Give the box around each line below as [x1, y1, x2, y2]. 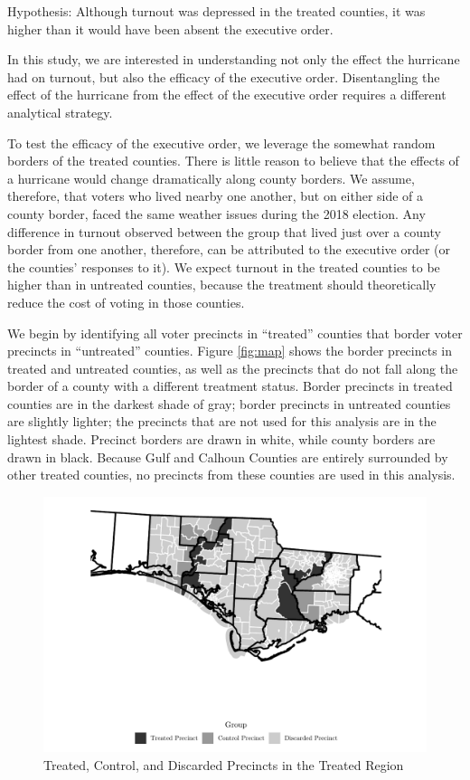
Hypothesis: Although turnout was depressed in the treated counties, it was [7, 2, 426, 20]
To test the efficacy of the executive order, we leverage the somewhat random [7, 133, 436, 152]
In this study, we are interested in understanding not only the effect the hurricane [7, 50, 460, 69]
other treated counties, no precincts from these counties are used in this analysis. [7, 465, 456, 484]
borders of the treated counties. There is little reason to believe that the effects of [7, 151, 459, 170]
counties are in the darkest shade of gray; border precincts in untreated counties [7, 394, 451, 413]
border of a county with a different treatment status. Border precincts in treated [7, 376, 453, 395]
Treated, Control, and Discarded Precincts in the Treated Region [43, 755, 404, 774]
